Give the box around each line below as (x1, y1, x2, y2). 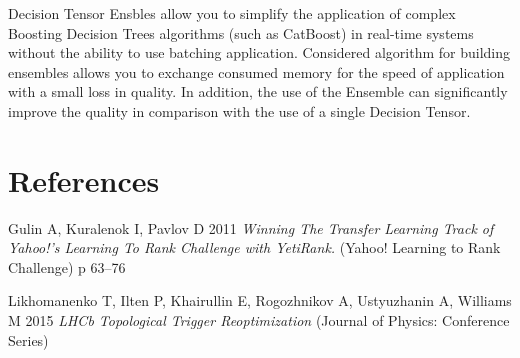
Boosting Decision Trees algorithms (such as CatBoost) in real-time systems (8, 22, 474, 43)
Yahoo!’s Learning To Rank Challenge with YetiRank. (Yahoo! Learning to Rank (8, 237, 501, 258)
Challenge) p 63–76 (8, 256, 126, 277)
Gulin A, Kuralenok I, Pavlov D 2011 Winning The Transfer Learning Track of (8, 217, 494, 238)
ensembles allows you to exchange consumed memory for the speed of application (8, 61, 505, 82)
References (8, 159, 160, 200)
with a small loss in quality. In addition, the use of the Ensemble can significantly (8, 81, 508, 102)
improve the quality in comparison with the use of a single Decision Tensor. (8, 100, 471, 121)
